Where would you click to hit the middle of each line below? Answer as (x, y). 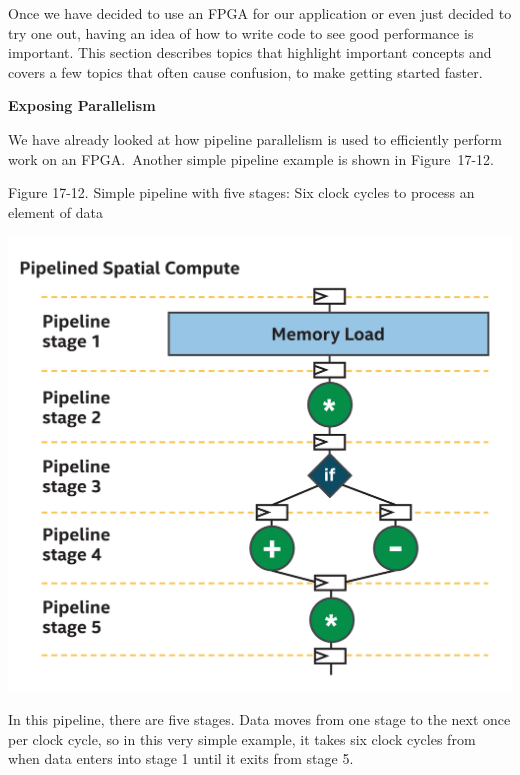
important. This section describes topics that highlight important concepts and (250, 52)
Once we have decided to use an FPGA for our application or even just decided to (260, 13)
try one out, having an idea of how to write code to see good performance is (241, 32)
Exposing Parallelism (82, 105)
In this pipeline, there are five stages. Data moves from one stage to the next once (259, 719)
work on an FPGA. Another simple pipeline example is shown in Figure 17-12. (251, 158)
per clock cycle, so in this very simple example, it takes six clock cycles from (242, 738)
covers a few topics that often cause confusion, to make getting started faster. (245, 71)
